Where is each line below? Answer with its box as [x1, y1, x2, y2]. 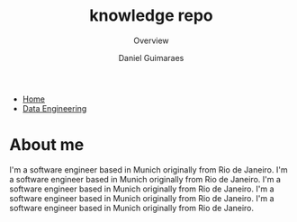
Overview [133, 35, 169, 46]
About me [9, 135, 85, 155]
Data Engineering [22, 102, 87, 113]
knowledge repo [89, 5, 213, 26]
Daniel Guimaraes [118, 52, 184, 63]
